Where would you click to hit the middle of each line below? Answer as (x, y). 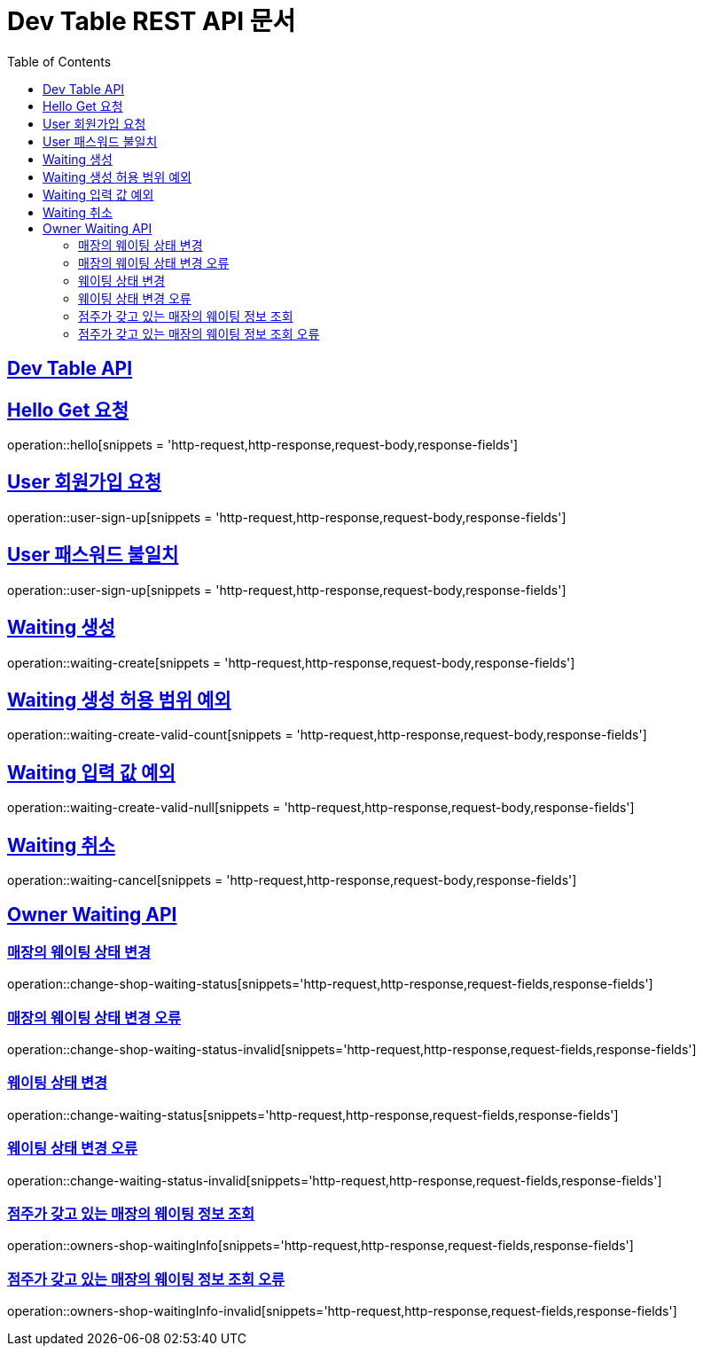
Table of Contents (59, 61)
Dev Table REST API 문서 (152, 21)
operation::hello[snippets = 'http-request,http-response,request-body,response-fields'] (263, 445)
